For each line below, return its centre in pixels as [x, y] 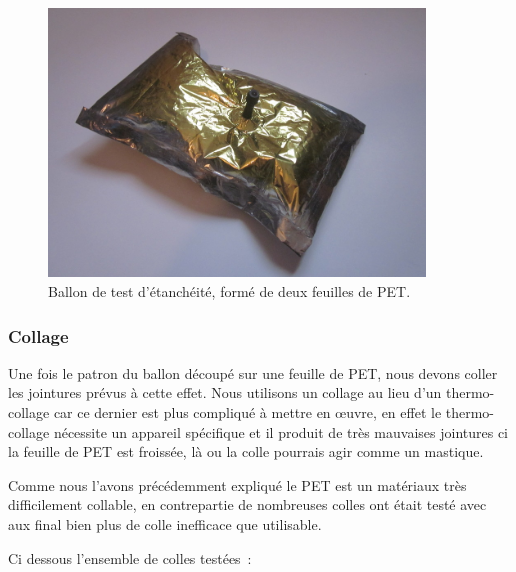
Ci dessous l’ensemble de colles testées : [130, 557]
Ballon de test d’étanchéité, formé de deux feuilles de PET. [229, 291]
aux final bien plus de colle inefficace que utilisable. [165, 523]
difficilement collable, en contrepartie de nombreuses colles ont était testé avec [247, 504]
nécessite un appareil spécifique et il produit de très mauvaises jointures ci [280, 431]
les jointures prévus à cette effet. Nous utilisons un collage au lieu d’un [225, 392]
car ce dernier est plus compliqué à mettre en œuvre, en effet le [247, 412]
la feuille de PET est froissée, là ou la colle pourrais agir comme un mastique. [246, 451]
